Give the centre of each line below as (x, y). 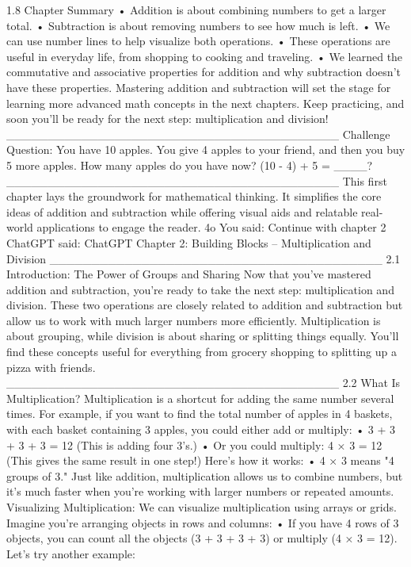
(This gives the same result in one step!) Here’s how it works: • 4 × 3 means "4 (200, 460)
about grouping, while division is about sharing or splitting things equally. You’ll (203, 336)
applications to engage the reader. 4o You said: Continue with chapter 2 (211, 227)
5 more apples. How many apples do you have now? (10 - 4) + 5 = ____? (190, 165)
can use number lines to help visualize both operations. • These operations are (198, 41)
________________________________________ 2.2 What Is (204, 383)
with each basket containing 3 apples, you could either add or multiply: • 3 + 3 (201, 429)
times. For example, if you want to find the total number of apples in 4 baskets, (200, 414)
